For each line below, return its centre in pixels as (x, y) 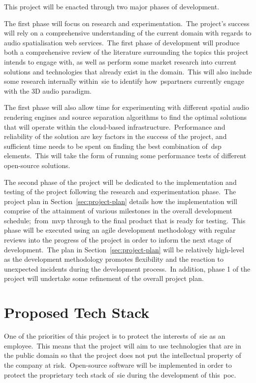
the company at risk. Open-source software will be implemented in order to (118, 365)
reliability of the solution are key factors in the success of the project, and (115, 136)
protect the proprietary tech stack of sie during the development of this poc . (120, 374)
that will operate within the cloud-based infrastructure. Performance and (115, 126)
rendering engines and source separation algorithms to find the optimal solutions (126, 117)
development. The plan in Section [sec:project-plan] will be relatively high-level (124, 249)
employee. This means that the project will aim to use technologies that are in (123, 345)
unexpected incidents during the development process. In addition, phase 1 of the (127, 268)
